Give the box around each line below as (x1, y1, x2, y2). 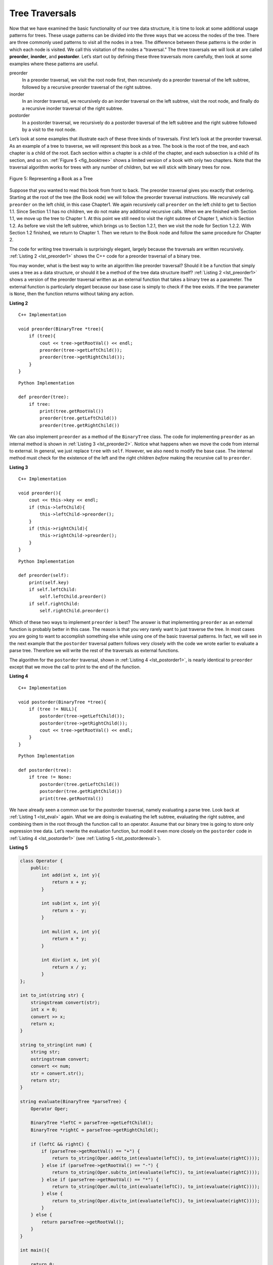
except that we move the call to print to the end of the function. (9, 663, 141, 670)
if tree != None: (28, 774, 72, 780)
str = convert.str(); (30, 1070, 84, 1076)
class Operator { (20, 858, 63, 864)
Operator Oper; (30, 1106, 68, 1112)
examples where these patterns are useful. (9, 61, 99, 67)
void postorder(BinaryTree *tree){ (18, 699, 107, 705)
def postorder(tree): (18, 767, 72, 773)
